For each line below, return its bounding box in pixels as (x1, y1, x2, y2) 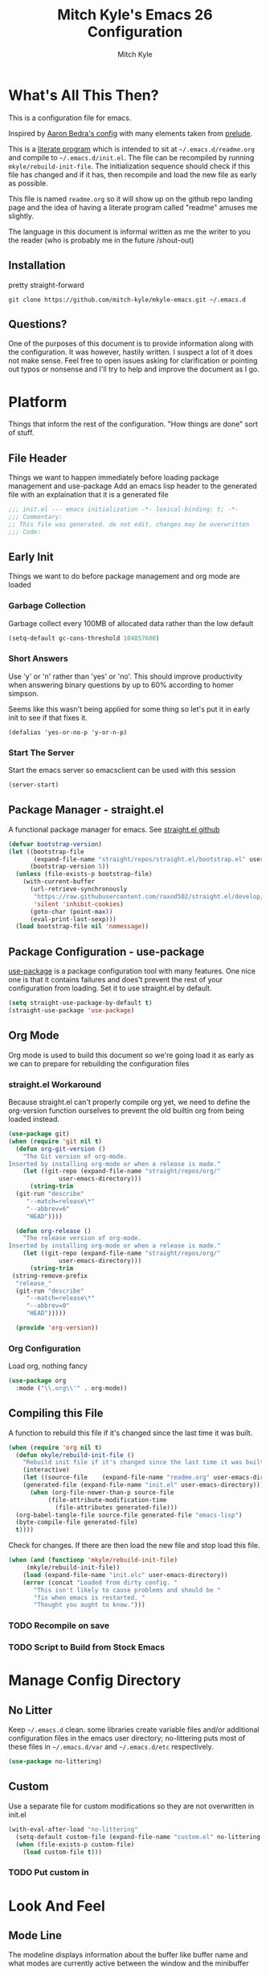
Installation (8, 259, 66, 272)
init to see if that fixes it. (8, 712, 88, 722)
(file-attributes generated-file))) (55, 1503, 178, 1512)
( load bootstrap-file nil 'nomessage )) (15, 923, 149, 931)
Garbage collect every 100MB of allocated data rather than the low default (8, 618, 254, 628)
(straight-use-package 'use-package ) (8, 1007, 135, 1015)
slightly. (8, 211, 35, 221)
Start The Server (8, 747, 75, 758)
